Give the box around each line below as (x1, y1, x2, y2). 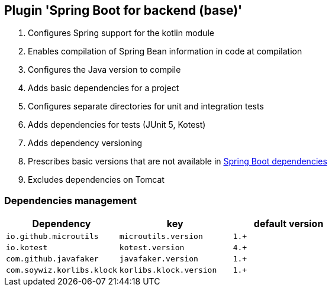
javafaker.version (119, 254, 198, 264)
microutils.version (119, 232, 203, 241)
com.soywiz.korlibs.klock (6, 266, 117, 275)
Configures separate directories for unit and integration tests (28, 101, 264, 112)
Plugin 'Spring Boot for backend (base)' (4, 3, 243, 18)
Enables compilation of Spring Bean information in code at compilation (28, 46, 302, 57)
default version (253, 218, 324, 230)
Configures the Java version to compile (28, 64, 181, 75)
